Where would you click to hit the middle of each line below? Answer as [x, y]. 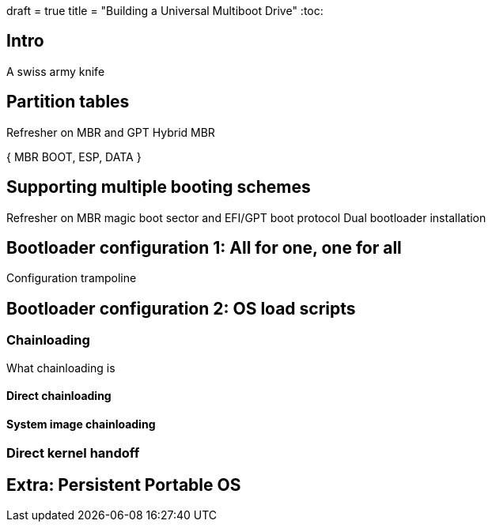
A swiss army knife [56, 71]
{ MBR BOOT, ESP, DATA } [74, 157]
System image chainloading [81, 424]
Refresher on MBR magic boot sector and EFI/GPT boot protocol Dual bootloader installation [246, 217]
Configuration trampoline [72, 278]
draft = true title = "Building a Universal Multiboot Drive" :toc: [165, 11]
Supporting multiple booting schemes [159, 187]
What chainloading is [61, 368]
